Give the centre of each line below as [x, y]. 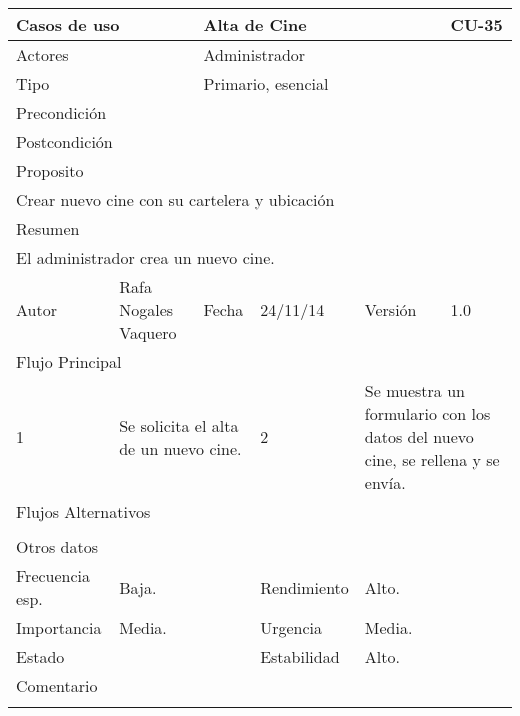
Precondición [61, 112]
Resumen [48, 228]
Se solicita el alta [179, 425]
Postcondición [64, 141]
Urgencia [291, 627]
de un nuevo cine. [180, 448]
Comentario [57, 685]
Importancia [59, 627]
